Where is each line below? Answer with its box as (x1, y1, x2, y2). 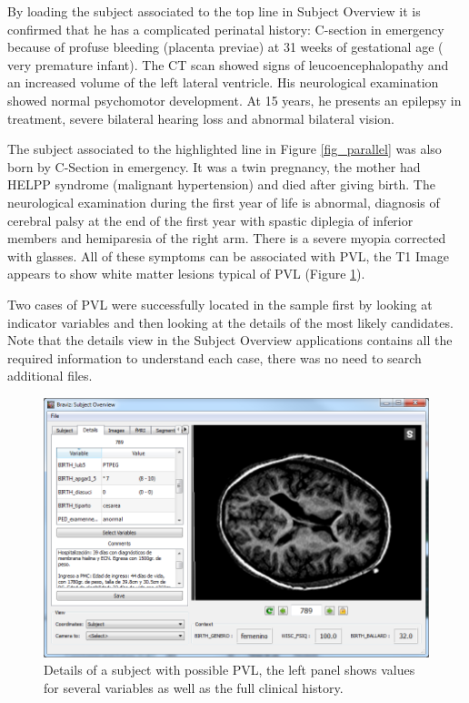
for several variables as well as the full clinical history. (44, 678, 344, 697)
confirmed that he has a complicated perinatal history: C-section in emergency (7, 19, 444, 38)
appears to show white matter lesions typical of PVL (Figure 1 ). (7, 264, 365, 283)
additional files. (7, 366, 93, 385)
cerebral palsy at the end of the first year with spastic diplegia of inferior (7, 210, 414, 229)
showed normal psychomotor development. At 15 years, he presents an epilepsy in (7, 90, 462, 109)
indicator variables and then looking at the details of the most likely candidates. (7, 312, 454, 331)
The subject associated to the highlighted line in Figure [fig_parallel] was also (7, 139, 442, 158)
